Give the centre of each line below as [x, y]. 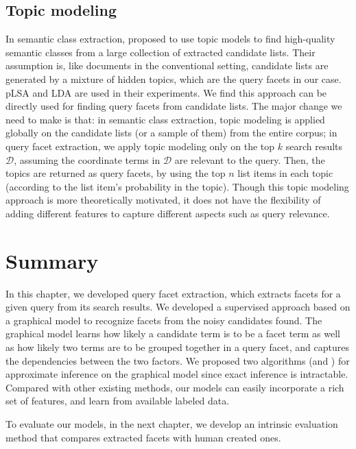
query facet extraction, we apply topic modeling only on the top [140, 146]
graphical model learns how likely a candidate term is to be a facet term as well [173, 333]
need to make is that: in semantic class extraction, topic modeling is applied [165, 119]
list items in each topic [285, 173]
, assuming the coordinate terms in [87, 159]
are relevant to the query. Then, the [250, 159]
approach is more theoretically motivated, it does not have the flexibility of [163, 200]
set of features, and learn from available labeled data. [118, 401]
